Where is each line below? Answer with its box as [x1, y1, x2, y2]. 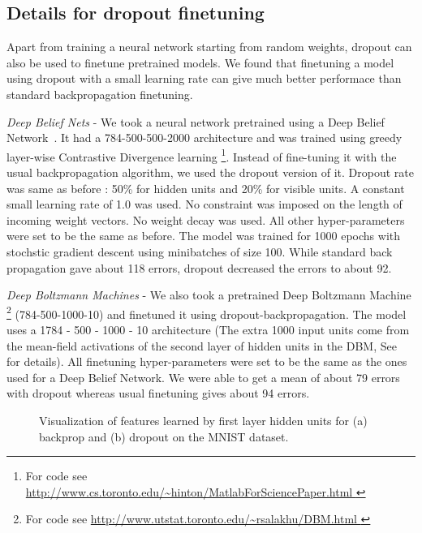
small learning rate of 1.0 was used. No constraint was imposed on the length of [6, 196, 403, 213]
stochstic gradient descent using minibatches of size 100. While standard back [6, 243, 393, 260]
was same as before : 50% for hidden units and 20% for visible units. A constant [6, 179, 405, 196]
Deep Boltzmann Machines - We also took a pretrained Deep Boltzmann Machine [6, 286, 411, 303]
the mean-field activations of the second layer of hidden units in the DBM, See [6, 337, 397, 354]
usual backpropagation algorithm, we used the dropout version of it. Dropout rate [6, 164, 414, 181]
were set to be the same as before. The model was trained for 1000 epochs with [6, 227, 401, 244]
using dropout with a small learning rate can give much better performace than [6, 70, 402, 87]
